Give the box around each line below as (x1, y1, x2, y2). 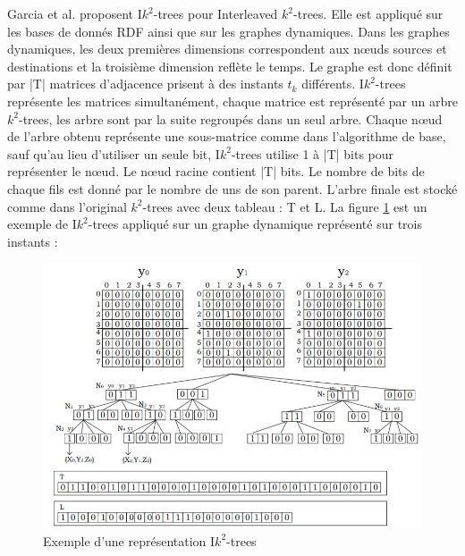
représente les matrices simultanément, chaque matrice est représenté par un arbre (7, 91, 458, 110)
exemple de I (7, 215, 77, 233)
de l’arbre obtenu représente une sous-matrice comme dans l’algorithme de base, (7, 127, 446, 146)
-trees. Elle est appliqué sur (293, 4, 444, 22)
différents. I (301, 74, 364, 93)
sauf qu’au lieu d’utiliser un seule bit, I (7, 144, 220, 163)
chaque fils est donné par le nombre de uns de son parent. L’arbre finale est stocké (7, 179, 458, 198)
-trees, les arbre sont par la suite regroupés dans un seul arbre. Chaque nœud (18, 109, 443, 128)
